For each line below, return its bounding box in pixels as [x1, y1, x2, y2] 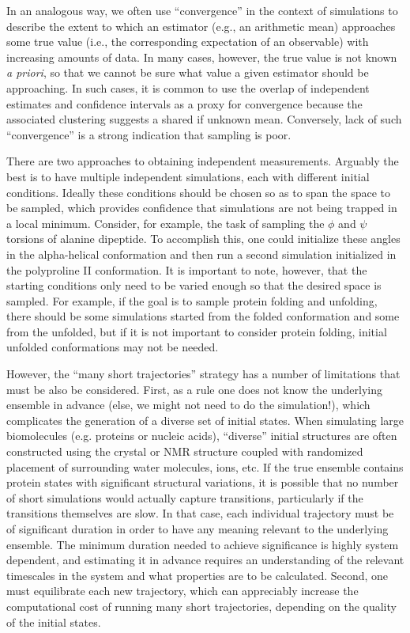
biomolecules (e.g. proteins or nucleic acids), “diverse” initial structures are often [6, 427, 397, 444]
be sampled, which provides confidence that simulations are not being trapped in [6, 199, 397, 216]
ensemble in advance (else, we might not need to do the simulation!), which [6, 396, 371, 413]
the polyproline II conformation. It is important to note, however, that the [6, 261, 367, 278]
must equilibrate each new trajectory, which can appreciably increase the [6, 582, 359, 599]
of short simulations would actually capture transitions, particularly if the [6, 489, 363, 506]
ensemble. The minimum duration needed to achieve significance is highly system [6, 536, 399, 552]
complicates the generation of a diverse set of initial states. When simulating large [6, 411, 404, 428]
